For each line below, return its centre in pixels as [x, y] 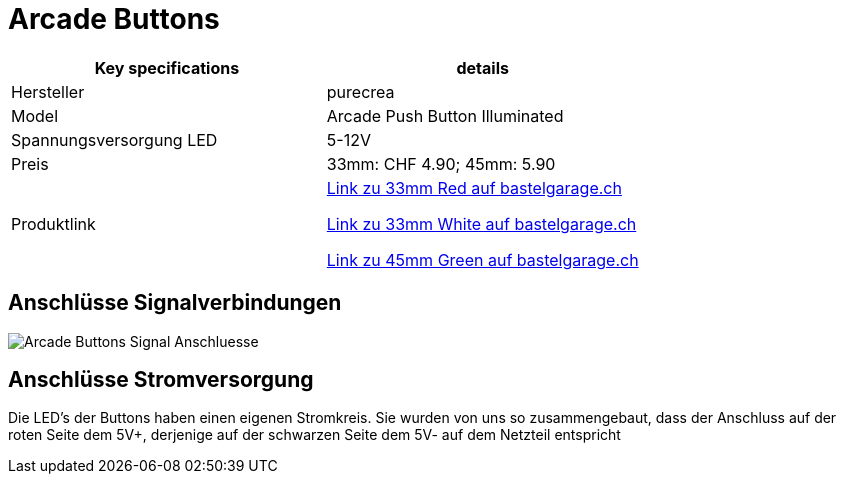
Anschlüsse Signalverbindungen [175, 303]
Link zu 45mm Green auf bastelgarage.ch [482, 259]
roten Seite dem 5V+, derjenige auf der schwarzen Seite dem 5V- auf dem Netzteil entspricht [314, 435]
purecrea [360, 91]
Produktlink [53, 223]
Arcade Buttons [114, 19]
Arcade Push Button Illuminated [445, 115]
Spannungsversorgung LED [114, 139]
